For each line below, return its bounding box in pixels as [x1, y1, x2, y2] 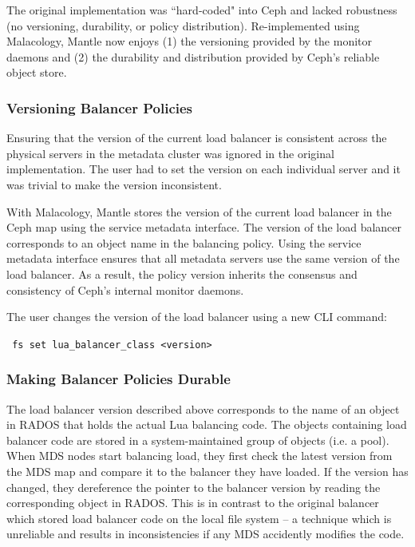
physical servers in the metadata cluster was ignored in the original [6, 145, 334, 161]
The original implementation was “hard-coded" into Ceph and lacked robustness [6, 2, 397, 18]
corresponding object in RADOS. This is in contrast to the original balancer [6, 494, 379, 511]
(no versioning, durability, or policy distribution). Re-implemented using [6, 17, 360, 34]
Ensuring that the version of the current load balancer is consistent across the [6, 129, 387, 146]
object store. [6, 64, 67, 81]
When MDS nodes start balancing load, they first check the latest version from [6, 447, 393, 464]
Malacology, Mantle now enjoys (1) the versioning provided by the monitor [6, 33, 373, 50]
